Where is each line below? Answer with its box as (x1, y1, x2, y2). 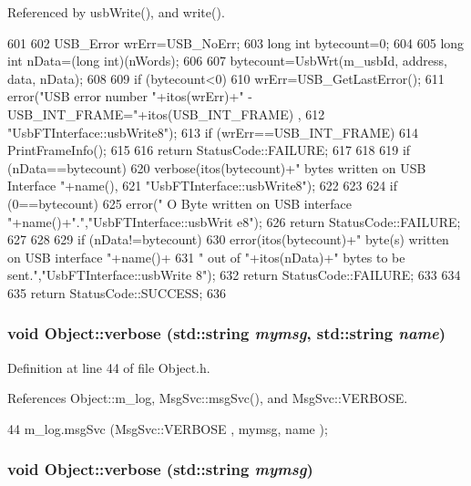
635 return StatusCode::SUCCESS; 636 (7, 283, 226, 302)
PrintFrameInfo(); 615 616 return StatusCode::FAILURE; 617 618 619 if (7, 140, 411, 160)
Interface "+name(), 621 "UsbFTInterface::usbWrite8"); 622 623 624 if (7, 176, 398, 195)
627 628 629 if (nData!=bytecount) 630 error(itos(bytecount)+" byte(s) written (7, 230, 449, 249)
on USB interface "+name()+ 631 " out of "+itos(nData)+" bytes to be (7, 247, 405, 266)
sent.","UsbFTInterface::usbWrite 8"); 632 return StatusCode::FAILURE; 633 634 (7, 265, 461, 284)
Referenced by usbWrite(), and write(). (7, 3, 225, 21)
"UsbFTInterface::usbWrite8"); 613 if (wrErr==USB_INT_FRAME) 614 (7, 122, 419, 141)
